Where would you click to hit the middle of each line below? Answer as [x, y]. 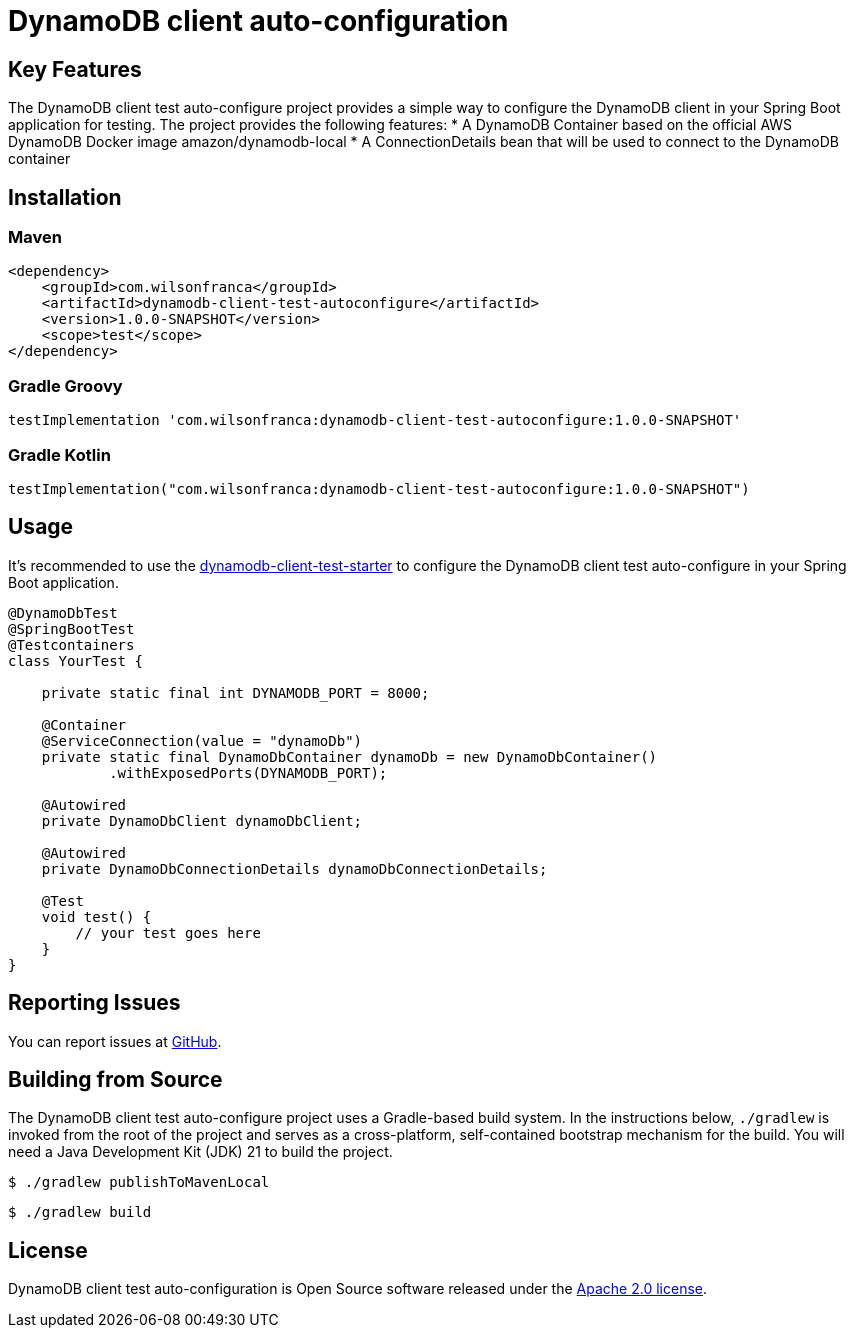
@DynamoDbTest [63, 612]
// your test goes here [168, 932]
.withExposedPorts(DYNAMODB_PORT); [248, 772]
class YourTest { [75, 660]
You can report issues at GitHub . [115, 1041]
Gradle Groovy [65, 385]
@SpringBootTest [71, 628]
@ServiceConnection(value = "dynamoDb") [202, 740]
